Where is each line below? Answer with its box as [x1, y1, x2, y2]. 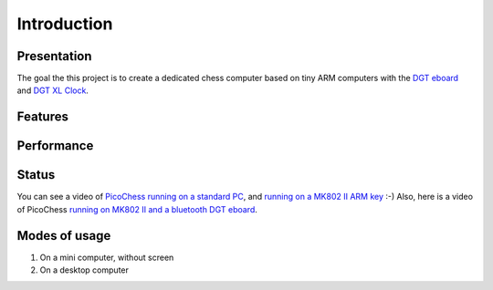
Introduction [16, 14, 113, 34]
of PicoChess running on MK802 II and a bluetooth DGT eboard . [16, 203, 257, 214]
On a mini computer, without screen [39, 252, 174, 263]
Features [16, 109, 68, 125]
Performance [16, 138, 94, 154]
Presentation [16, 48, 92, 64]
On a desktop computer [39, 264, 130, 275]
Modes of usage [16, 228, 111, 243]
